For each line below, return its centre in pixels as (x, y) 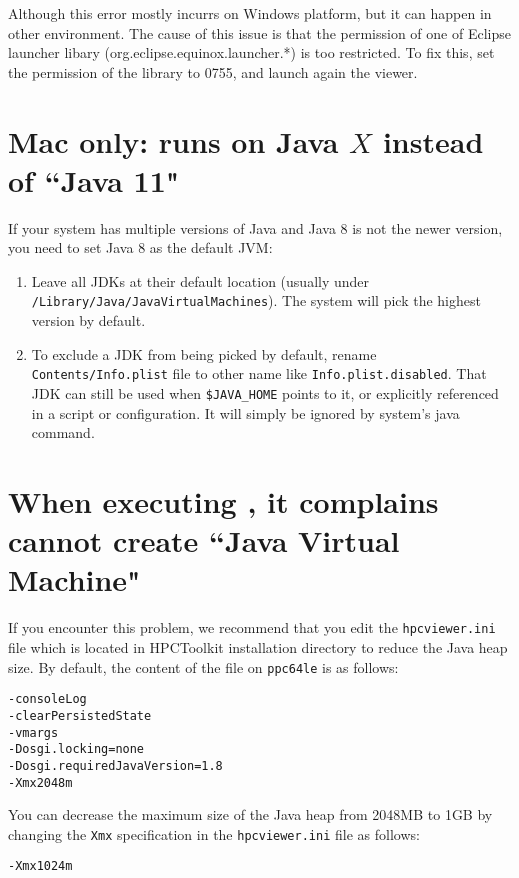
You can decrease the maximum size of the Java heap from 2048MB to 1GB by (250, 814)
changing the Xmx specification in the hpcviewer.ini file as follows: (214, 833)
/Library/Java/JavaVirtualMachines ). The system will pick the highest (256, 300)
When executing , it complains (223, 501)
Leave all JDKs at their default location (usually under (200, 280)
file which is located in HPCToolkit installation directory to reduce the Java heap (258, 646)
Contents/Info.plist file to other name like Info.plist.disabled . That (259, 373)
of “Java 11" (94, 179)
